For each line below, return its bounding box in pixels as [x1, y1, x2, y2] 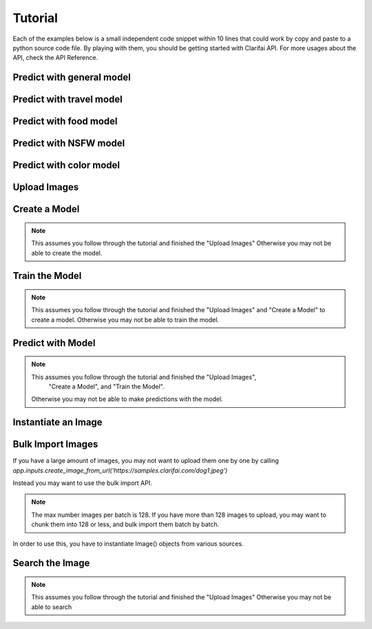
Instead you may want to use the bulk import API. [12, 479, 152, 487]
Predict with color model [12, 159, 121, 172]
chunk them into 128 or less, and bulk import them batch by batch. [31, 520, 220, 528]
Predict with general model [12, 72, 131, 83]
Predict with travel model [12, 94, 123, 105]
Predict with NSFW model [12, 138, 125, 149]
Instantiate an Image [12, 417, 103, 429]
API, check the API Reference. [12, 54, 99, 62]
